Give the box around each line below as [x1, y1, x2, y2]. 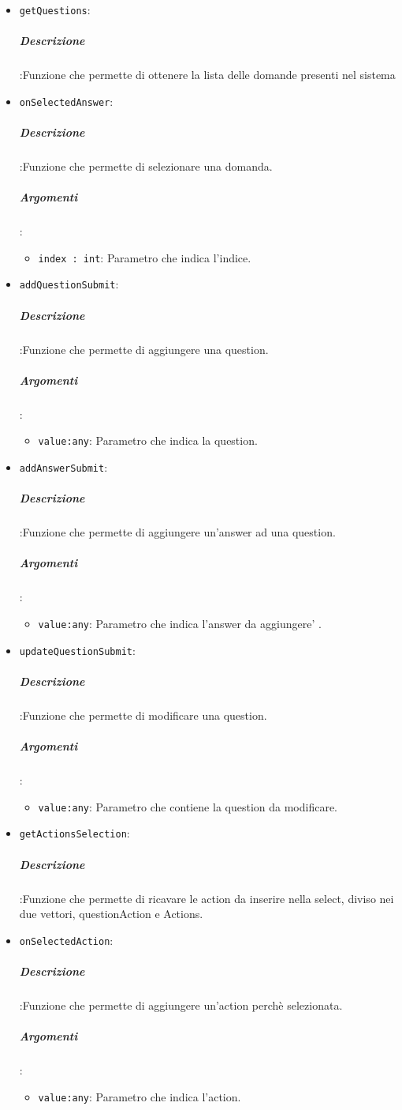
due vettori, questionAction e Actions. [19, 905, 203, 922]
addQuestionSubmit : [19, 276, 119, 292]
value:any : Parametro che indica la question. [38, 432, 258, 449]
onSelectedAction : [19, 931, 114, 948]
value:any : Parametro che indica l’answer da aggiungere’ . [38, 615, 322, 632]
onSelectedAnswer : [19, 92, 114, 109]
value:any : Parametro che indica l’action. [38, 1088, 241, 1104]
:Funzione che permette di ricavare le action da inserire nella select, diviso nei [19, 890, 394, 906]
